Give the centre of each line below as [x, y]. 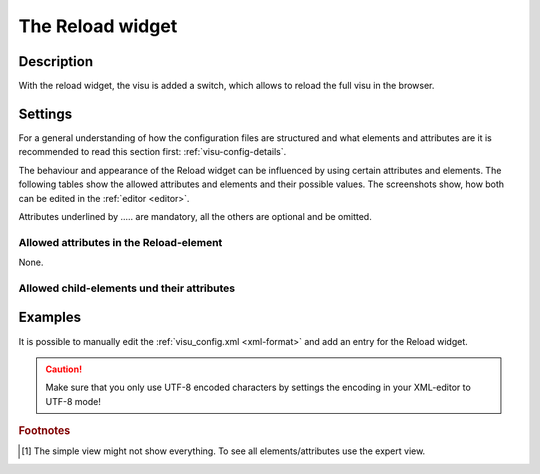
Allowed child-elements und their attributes [127, 288]
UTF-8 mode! [73, 401]
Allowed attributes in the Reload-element [120, 242]
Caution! [64, 369]
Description [56, 61]
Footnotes [44, 431]
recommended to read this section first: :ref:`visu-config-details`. [152, 152]
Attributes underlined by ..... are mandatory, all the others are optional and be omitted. [195, 216]
